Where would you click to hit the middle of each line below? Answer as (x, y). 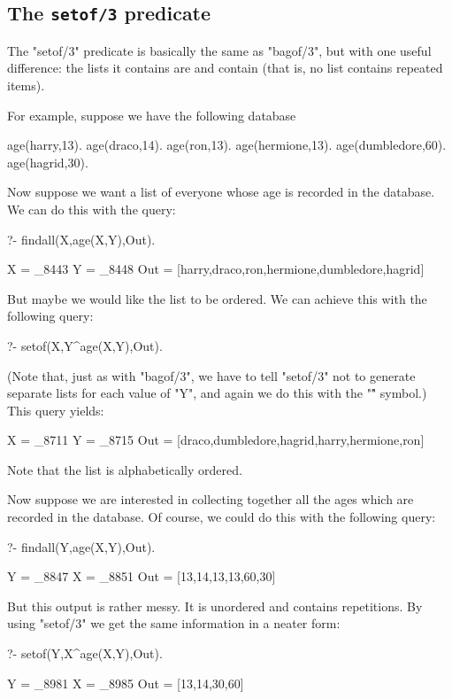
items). (26, 85)
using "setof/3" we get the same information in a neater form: (174, 623)
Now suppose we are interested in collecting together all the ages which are (211, 499)
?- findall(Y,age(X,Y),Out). (81, 546)
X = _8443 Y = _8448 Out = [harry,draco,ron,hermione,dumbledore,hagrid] (216, 269)
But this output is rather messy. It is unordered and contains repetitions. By (215, 606)
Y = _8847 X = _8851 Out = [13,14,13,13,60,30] (142, 576)
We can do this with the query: (92, 209)
